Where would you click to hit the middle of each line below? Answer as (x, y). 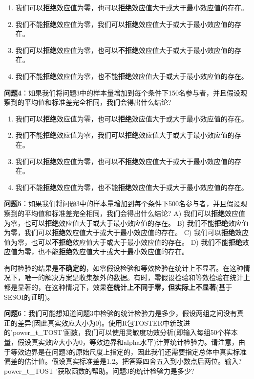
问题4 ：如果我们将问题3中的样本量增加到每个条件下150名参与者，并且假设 (122, 92)
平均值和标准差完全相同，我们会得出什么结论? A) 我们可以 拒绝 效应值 (135, 213)
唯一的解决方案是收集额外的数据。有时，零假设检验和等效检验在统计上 (137, 277)
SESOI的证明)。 (29, 296)
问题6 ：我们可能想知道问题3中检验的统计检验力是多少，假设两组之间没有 (121, 313)
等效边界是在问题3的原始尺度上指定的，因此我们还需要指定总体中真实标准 (128, 351)
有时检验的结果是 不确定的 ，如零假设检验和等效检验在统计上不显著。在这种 (124, 268)
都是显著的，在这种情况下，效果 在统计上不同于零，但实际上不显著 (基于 (118, 287)
